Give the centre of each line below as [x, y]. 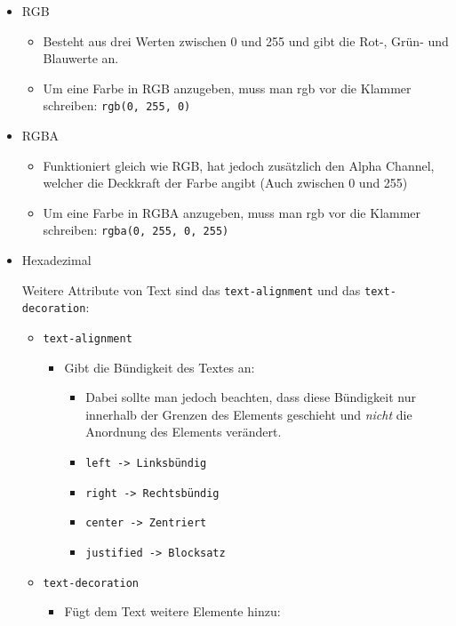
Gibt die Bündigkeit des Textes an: [160, 367]
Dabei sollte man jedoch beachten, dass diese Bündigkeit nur [251, 397]
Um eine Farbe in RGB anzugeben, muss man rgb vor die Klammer [227, 88]
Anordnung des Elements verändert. [184, 432]
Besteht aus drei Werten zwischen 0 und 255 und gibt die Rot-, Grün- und [246, 40]
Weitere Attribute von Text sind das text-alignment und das [191, 289]
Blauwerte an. [81, 58]
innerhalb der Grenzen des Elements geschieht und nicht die [249, 414]
